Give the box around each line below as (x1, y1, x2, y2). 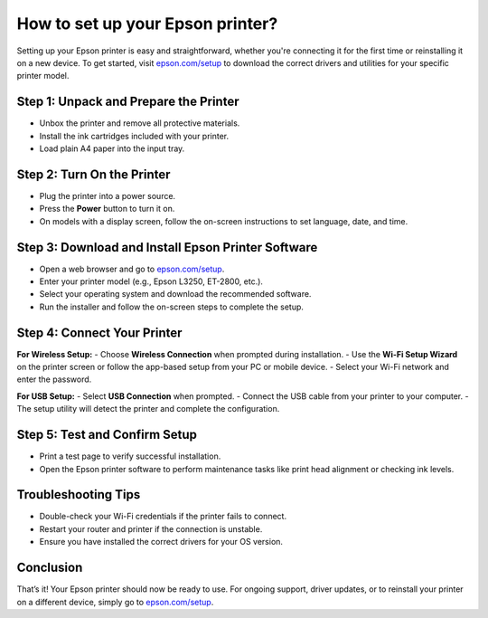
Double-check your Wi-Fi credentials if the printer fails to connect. (39, 511, 287, 522)
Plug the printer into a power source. (39, 190, 176, 201)
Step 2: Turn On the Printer (16, 166, 171, 182)
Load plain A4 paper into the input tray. (39, 143, 185, 154)
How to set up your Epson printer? (16, 14, 278, 33)
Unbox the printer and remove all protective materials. (39, 118, 240, 128)
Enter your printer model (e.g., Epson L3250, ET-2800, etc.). (39, 276, 264, 287)
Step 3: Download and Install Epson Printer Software (16, 240, 318, 255)
